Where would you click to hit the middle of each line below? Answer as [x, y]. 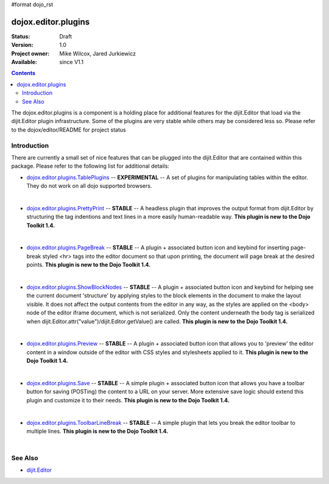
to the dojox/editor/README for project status [69, 130]
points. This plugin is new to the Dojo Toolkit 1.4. [89, 265]
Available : [24, 62]
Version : [22, 45]
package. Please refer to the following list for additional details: [90, 166]
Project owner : [30, 53]
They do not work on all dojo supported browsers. [89, 186]
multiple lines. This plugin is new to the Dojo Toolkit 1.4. [97, 431]
